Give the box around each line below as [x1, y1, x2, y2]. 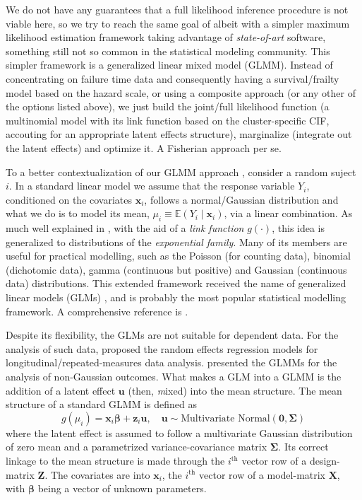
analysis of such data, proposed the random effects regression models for [6, 341, 318, 356]
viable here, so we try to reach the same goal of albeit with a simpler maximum [6, 16, 350, 30]
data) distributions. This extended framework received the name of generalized [6, 276, 346, 291]
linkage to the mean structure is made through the [6, 453, 225, 468]
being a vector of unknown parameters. [37, 481, 207, 496]
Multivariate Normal [181, 413, 270, 424]
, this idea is [272, 221, 325, 236]
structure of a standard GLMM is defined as [6, 397, 198, 412]
